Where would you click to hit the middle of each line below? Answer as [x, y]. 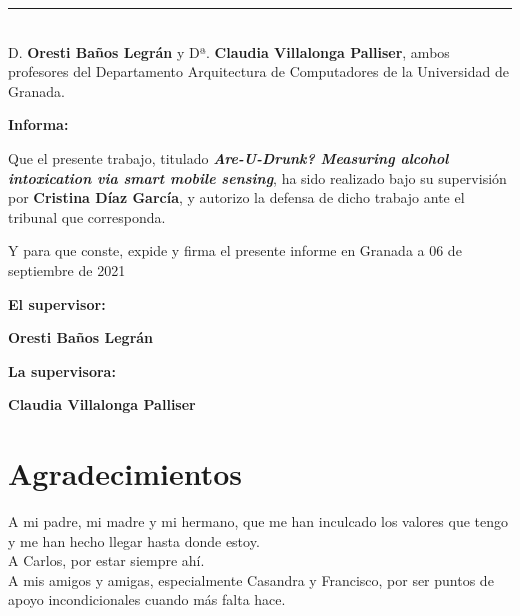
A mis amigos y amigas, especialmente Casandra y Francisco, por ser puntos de [251, 579]
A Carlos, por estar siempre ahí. [106, 560]
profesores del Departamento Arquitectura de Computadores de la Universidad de [258, 71]
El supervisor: [57, 303]
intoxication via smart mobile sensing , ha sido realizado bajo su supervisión [257, 177]
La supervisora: [62, 370]
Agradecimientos [125, 473]
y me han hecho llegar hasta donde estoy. [134, 540]
